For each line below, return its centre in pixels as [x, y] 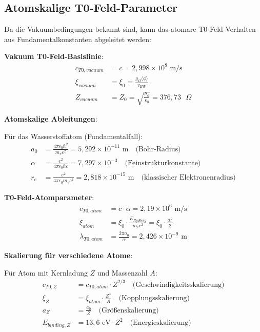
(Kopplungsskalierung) [154, 298]
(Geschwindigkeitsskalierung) [178, 285]
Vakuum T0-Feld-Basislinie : [54, 56]
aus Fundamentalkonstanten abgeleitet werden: [78, 39]
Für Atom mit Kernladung [46, 272]
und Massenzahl [122, 272]
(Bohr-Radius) [158, 149]
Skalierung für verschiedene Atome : [68, 255]
